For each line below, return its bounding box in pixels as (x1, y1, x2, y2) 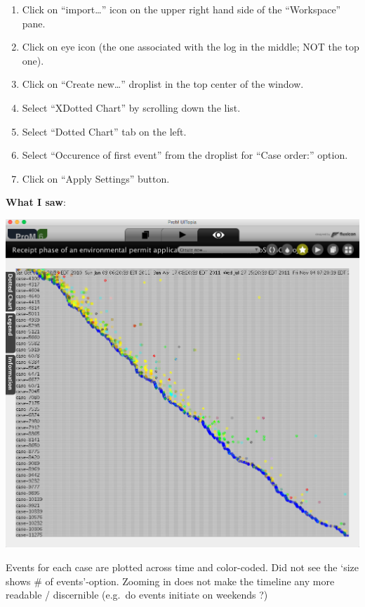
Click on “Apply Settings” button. (22, 171, 170, 185)
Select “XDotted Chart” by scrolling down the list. (22, 100, 241, 115)
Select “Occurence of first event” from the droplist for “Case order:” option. (22, 148, 348, 162)
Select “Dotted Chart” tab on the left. (22, 124, 187, 138)
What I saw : (6, 195, 66, 209)
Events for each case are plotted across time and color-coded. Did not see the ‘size (6, 560, 359, 574)
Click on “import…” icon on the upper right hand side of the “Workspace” (22, 2, 341, 16)
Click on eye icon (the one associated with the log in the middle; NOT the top (22, 39, 359, 54)
